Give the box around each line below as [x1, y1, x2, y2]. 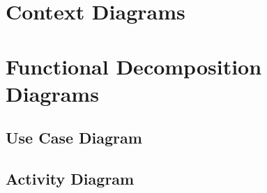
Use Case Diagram [6, 127, 142, 148]
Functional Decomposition [6, 52, 262, 80]
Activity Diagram [6, 168, 135, 190]
